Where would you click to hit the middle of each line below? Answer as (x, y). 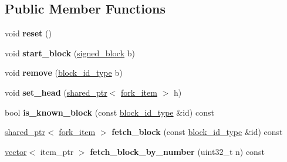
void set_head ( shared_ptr (56, 92)
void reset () (28, 33)
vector (16, 151)
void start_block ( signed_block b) (70, 53)
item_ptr (57, 151)
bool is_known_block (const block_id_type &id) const (109, 112)
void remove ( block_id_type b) (64, 72)
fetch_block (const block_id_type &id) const (197, 132)
